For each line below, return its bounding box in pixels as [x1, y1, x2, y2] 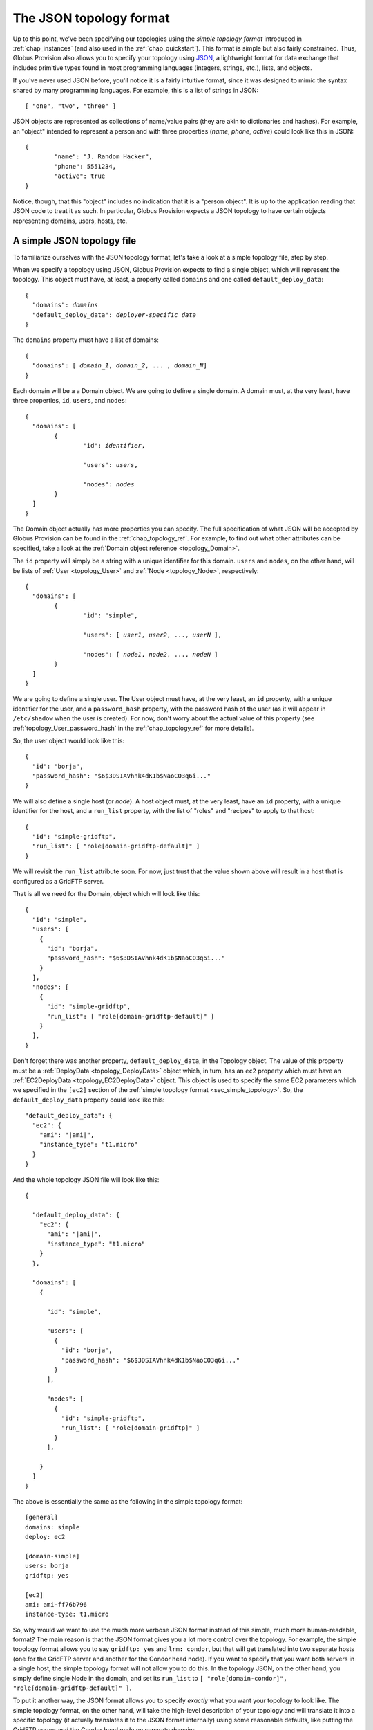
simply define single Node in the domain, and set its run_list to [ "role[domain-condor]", [12, 1674, 287, 1682]
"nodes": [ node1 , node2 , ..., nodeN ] [83, 650, 218, 658]
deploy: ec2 [25, 1533, 66, 1541]
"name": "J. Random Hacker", [54, 153, 153, 161]
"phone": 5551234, [54, 163, 117, 170]
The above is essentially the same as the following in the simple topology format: [12, 1497, 243, 1506]
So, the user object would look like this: [12, 736, 124, 745]
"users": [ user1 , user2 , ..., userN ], [83, 630, 222, 639]
